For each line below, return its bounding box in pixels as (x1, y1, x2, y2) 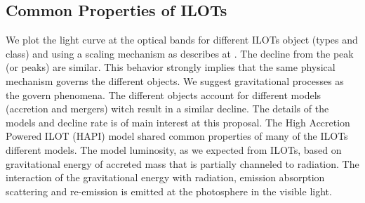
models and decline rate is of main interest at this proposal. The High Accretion (6, 114, 350, 129)
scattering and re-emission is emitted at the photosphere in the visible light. (6, 183, 332, 198)
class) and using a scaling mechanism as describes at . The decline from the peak (6, 46, 354, 60)
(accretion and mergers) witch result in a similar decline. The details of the (6, 101, 329, 116)
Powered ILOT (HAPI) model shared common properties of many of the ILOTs (6, 129, 348, 143)
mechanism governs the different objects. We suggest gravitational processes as (6, 73, 344, 88)
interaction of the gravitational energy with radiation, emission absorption (6, 170, 325, 185)
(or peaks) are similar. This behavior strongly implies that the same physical (6, 60, 336, 74)
